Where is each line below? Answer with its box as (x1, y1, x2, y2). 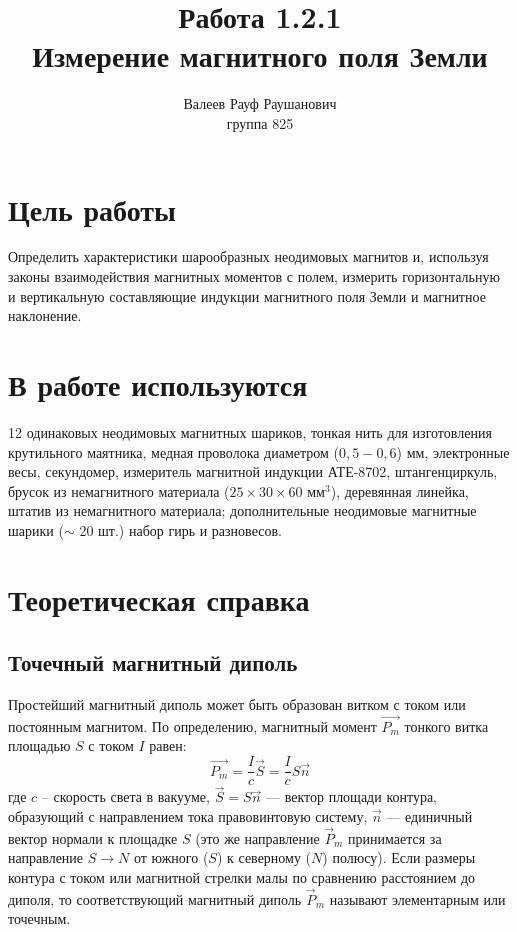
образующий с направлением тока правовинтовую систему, (8, 805, 368, 826)
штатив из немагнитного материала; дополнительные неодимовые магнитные (8, 500, 477, 521)
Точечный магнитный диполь (8, 647, 298, 678)
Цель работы (8, 188, 176, 229)
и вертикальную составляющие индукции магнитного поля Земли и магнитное (8, 285, 486, 306)
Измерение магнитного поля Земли (32, 35, 488, 76)
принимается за (348, 827, 442, 848)
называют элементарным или (329, 888, 506, 909)
